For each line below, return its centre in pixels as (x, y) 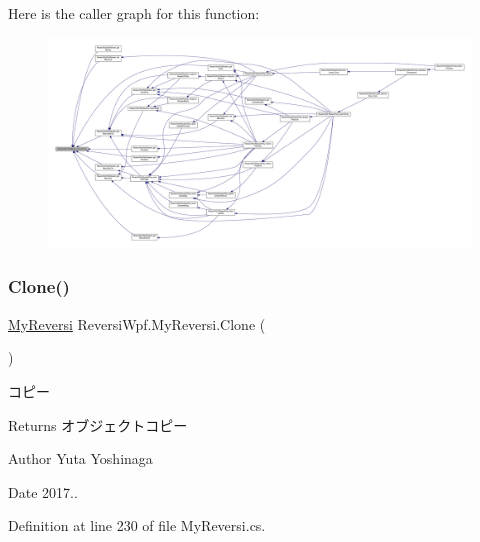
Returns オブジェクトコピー (98, 424)
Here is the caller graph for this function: (134, 13)
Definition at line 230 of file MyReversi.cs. (137, 525)
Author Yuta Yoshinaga (80, 458)
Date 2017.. (43, 491)
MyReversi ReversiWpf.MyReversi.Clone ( (137, 323)
